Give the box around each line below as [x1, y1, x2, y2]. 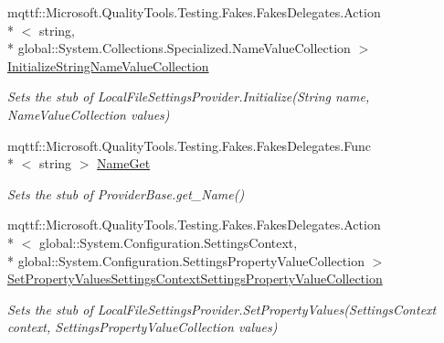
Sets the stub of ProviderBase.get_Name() [7, 184, 245, 203]
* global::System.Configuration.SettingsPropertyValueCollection [7, 251, 365, 270]
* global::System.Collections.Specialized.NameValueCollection [7, 38, 351, 58]
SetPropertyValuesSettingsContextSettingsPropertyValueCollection [7, 269, 383, 288]
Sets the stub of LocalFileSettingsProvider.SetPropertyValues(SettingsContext [7, 299, 437, 318]
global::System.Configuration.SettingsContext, [38, 232, 298, 252]
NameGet [97, 154, 151, 173]
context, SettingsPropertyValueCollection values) [7, 317, 278, 337]
